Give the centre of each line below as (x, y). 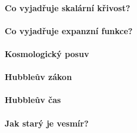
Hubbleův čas (33, 100)
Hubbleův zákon (39, 77)
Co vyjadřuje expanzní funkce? (69, 30)
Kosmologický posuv (47, 53)
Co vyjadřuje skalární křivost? (68, 7)
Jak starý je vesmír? (47, 123)
